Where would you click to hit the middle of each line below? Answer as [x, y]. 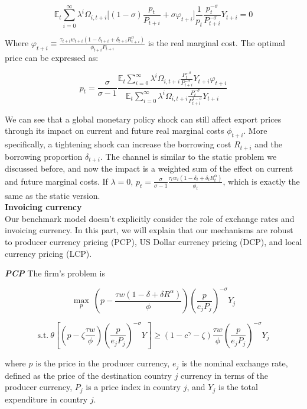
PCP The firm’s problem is [55, 273]
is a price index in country [133, 387]
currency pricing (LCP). [48, 253]
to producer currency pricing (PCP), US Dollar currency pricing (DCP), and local [153, 242]
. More [255, 131]
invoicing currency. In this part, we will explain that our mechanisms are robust [149, 230]
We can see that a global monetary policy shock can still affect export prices [143, 119]
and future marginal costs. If [56, 181]
